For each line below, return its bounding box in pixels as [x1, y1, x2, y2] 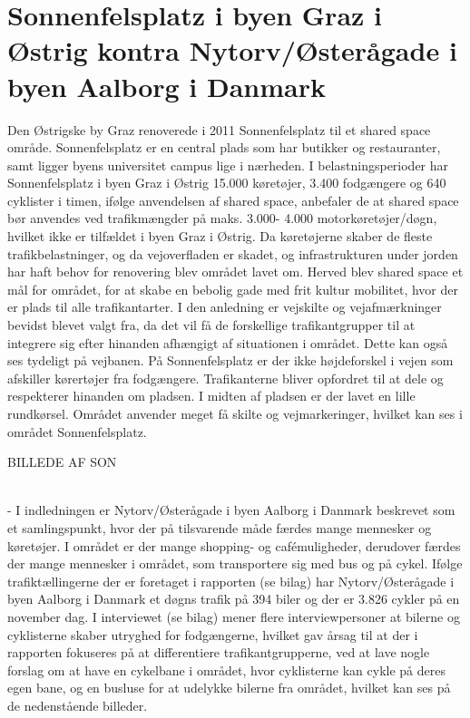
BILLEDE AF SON [7, 452, 117, 471]
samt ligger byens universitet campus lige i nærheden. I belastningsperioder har [7, 155, 449, 174]
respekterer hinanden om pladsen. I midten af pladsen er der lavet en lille [7, 386, 416, 405]
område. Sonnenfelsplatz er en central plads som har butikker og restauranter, [7, 138, 441, 157]
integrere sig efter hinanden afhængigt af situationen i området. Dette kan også [7, 333, 448, 352]
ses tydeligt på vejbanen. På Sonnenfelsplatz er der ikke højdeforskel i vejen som [7, 351, 454, 370]
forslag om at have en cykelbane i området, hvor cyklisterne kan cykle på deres [7, 660, 446, 679]
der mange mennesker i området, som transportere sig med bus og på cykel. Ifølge [7, 554, 463, 573]
